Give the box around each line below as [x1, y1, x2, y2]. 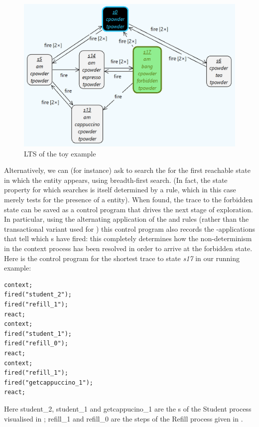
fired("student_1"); [4, 330, 72, 337]
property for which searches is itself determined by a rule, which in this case [4, 184, 236, 195]
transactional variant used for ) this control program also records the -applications [4, 223, 256, 234]
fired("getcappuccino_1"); [4, 379, 93, 386]
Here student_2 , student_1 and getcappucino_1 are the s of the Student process [4, 403, 252, 414]
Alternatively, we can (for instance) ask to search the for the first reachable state [4, 165, 251, 175]
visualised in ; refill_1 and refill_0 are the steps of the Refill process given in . [4, 413, 243, 424]
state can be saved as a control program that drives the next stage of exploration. [4, 204, 253, 214]
